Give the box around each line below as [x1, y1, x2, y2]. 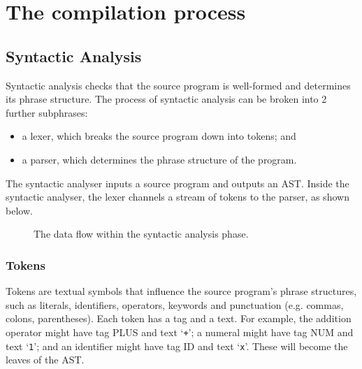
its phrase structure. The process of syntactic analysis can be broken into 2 [6, 92, 327, 106]
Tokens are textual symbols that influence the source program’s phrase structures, [6, 284, 357, 298]
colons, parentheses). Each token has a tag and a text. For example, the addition [6, 311, 352, 326]
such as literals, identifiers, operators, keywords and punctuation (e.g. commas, [6, 297, 344, 312]
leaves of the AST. [6, 352, 85, 367]
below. [6, 203, 33, 217]
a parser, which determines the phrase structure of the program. [22, 152, 297, 166]
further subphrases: [6, 105, 88, 120]
